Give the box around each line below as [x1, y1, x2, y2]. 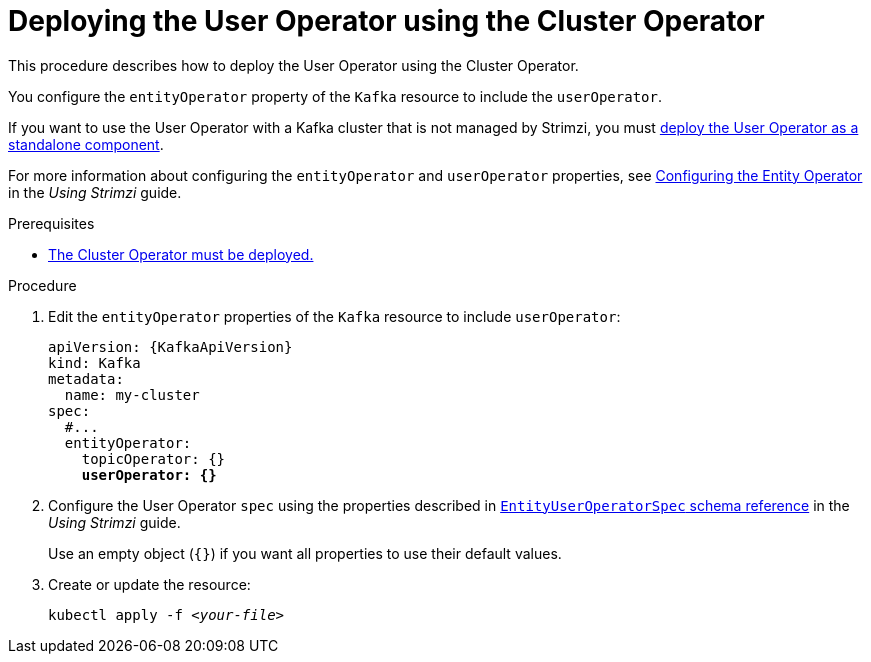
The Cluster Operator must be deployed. [48, 245, 314, 263]
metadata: [48, 370, 124, 387]
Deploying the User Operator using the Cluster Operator [8, 4, 765, 38]
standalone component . [8, 135, 164, 153]
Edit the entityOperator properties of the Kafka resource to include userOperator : [48, 307, 621, 325]
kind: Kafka [48, 354, 141, 371]
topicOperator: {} [81, 450, 226, 467]
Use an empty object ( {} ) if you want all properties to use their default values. [48, 544, 562, 562]
